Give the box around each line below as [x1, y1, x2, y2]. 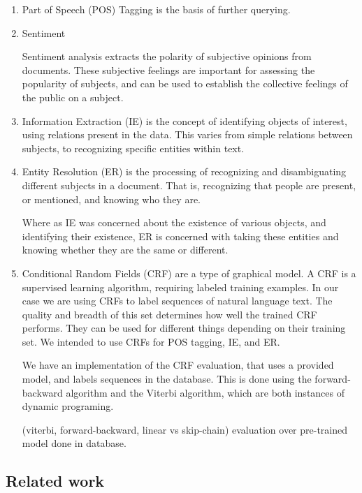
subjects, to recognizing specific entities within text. [22, 140, 245, 155]
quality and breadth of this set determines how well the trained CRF [22, 307, 317, 321]
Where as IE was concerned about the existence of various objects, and [22, 215, 326, 230]
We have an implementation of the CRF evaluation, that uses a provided [22, 358, 334, 372]
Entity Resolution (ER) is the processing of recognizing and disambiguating [22, 164, 347, 179]
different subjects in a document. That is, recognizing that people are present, [22, 177, 356, 192]
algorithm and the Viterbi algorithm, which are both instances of [66, 385, 345, 399]
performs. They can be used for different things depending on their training [22, 321, 346, 335]
